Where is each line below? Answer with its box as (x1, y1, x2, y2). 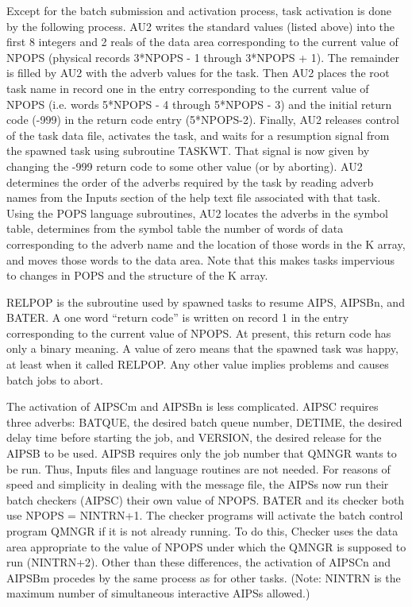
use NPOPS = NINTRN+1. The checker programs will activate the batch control (6, 507, 403, 524)
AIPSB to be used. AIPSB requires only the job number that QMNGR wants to (6, 445, 397, 462)
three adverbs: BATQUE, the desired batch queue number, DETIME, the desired (6, 413, 402, 430)
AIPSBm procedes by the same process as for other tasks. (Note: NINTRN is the (6, 569, 401, 586)
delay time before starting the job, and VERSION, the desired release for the (6, 429, 382, 446)
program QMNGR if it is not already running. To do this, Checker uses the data (6, 523, 399, 539)
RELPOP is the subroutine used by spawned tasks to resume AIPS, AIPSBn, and (6, 293, 405, 310)
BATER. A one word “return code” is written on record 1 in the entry (6, 309, 349, 326)
